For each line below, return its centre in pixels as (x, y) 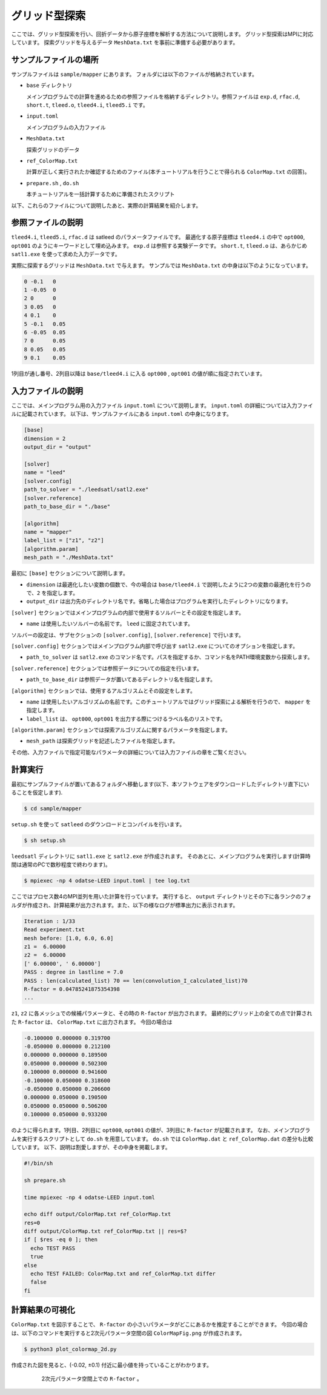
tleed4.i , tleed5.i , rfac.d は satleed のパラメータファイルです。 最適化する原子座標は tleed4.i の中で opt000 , (158, 237)
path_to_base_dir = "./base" (67, 506)
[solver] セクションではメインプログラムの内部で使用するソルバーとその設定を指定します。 (128, 613)
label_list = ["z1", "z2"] (64, 541)
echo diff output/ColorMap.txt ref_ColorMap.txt (97, 1214)
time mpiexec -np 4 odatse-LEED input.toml (90, 1197)
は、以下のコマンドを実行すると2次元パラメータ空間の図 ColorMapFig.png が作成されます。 (128, 1333)
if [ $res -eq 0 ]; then (61, 1240)
